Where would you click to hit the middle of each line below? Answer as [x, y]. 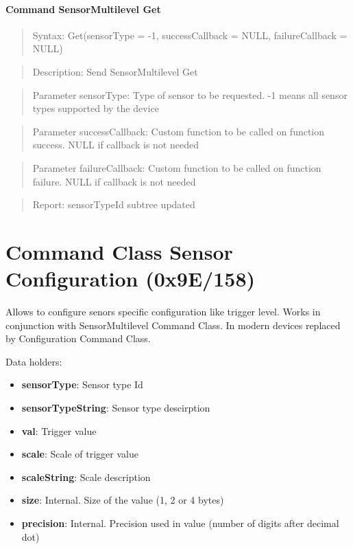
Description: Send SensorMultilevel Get [115, 71]
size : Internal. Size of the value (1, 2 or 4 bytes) [123, 500]
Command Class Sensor [119, 251]
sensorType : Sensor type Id [82, 384]
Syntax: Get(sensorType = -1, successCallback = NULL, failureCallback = [190, 35]
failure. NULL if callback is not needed [114, 181]
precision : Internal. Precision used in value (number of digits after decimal [180, 523]
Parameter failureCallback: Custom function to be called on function [177, 167]
